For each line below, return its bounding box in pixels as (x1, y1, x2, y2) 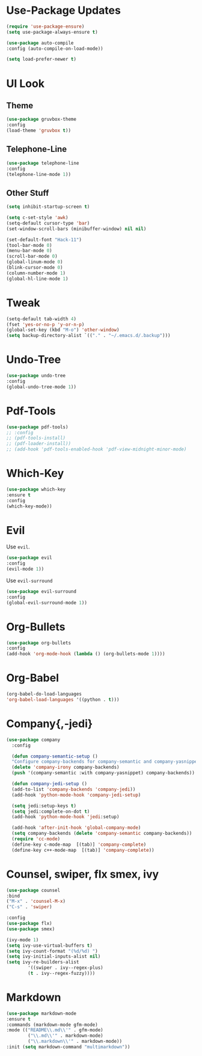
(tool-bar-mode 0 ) (6, 242, 52, 248)
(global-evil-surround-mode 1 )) (6, 599, 87, 605)
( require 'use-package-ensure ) (6, 23, 85, 29)
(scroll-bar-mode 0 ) (6, 253, 58, 259)
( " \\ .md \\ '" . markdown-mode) (28, 1033, 103, 1039)
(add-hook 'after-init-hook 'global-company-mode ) (11, 825, 141, 831)
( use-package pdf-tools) (6, 424, 69, 430)
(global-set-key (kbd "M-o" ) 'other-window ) (6, 327, 120, 333)
